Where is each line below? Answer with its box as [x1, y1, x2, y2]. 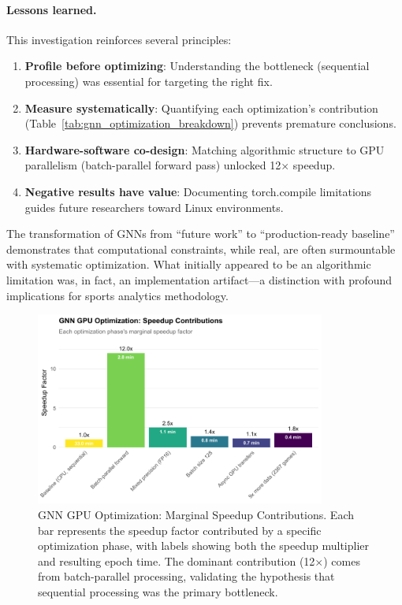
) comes [323, 552, 360, 569]
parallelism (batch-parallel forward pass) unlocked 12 [24, 157, 281, 173]
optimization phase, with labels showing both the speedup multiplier [38, 537, 369, 554]
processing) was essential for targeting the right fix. [24, 72, 273, 89]
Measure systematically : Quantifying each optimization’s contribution [24, 99, 378, 116]
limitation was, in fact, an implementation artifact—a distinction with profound [6, 271, 393, 288]
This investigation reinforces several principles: [6, 31, 232, 47]
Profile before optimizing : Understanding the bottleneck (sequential [24, 58, 370, 74]
